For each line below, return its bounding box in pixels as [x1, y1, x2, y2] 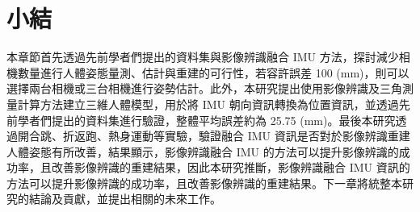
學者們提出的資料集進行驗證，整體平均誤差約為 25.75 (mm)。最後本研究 [17, 111, 396, 128]
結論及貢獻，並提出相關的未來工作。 [28, 190, 221, 207]
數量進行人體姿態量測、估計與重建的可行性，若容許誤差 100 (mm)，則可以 [17, 64, 409, 81]
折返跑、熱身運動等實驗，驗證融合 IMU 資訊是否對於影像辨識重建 [62, 127, 410, 144]
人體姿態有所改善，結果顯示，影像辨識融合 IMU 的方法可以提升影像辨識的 [6, 143, 399, 160]
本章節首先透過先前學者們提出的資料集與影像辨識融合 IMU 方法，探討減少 [6, 48, 399, 65]
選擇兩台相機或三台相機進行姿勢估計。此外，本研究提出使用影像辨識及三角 [6, 80, 402, 97]
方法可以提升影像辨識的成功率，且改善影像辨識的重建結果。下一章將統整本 [6, 174, 402, 191]
